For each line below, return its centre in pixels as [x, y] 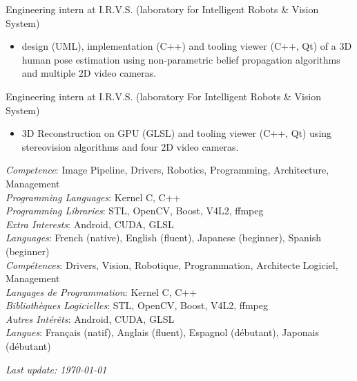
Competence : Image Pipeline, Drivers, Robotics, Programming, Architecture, [167, 170]
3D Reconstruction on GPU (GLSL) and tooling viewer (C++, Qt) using [177, 133]
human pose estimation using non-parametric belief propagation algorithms [181, 59]
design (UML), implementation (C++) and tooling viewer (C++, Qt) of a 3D [187, 46]
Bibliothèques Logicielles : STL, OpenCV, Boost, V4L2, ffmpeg [137, 305]
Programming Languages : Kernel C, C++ [93, 197]
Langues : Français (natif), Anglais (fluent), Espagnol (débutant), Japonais [162, 332]
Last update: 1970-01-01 [56, 369]
